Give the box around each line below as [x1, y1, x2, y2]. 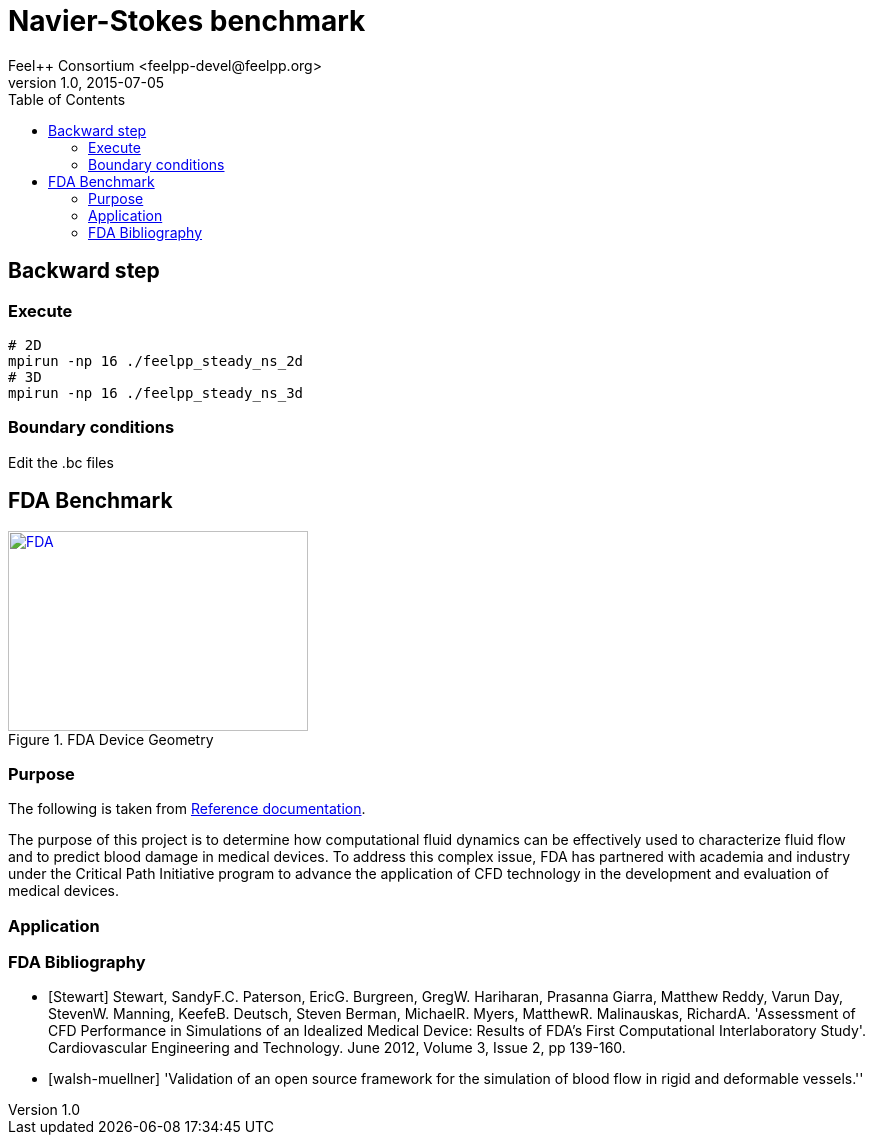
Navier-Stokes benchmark [8, 4, 366, 38]
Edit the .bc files [8, 453, 114, 471]
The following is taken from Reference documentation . [8, 800, 366, 818]
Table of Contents [8, 90, 126, 108]
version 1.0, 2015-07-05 [8, 73, 165, 91]
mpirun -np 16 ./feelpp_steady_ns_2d [8, 352, 304, 369]
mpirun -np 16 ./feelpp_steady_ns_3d [8, 384, 304, 401]
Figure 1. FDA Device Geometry [8, 730, 214, 748]
